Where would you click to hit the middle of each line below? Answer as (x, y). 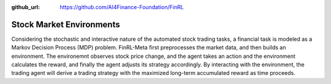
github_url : (25, 7)
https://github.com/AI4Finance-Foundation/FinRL (122, 7)
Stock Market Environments (66, 24)
